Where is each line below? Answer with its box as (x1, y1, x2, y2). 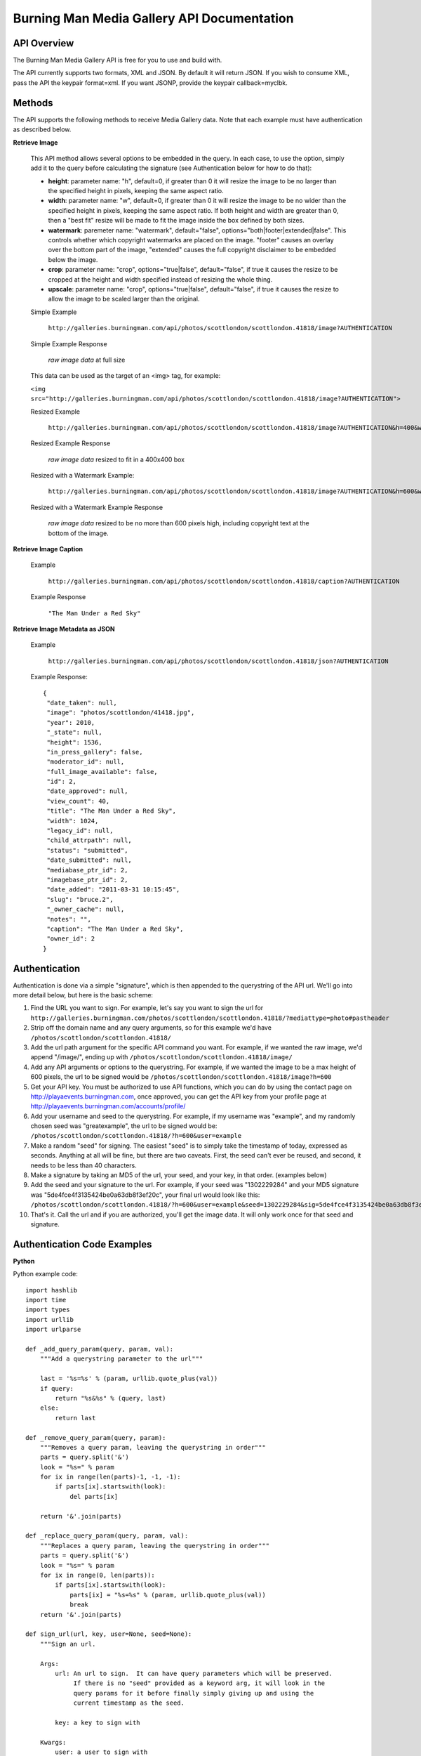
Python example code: (13, 1270, 79, 1278)
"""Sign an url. (39, 1640, 96, 1648)
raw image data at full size (48, 355, 126, 364)
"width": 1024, (46, 817, 99, 825)
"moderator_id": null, (46, 758, 125, 766)
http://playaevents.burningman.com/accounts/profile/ (30, 1102, 186, 1110)
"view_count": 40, (46, 797, 110, 805)
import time (25, 1296, 67, 1304)
